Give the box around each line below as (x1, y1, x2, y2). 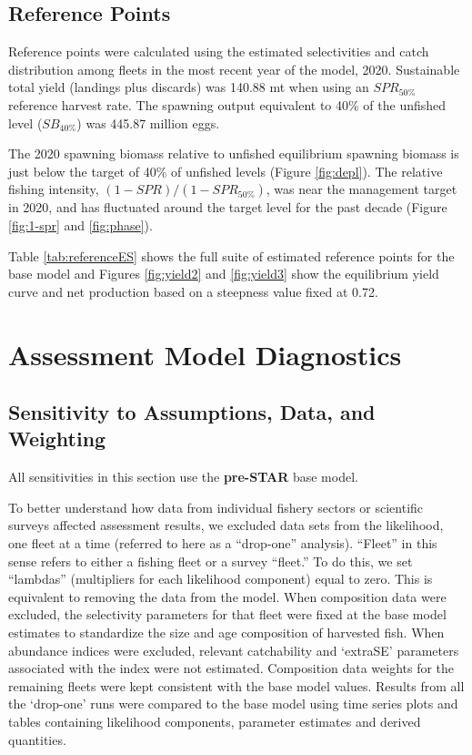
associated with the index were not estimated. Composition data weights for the (8, 658, 455, 678)
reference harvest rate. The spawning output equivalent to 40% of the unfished (8, 95, 447, 114)
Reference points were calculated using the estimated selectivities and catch (8, 42, 429, 61)
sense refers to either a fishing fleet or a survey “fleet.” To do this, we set (8, 551, 413, 570)
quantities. (8, 729, 66, 749)
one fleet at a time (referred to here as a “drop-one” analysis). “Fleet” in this (8, 534, 437, 553)
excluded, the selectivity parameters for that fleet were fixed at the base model (8, 605, 447, 624)
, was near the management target (266, 179, 457, 199)
